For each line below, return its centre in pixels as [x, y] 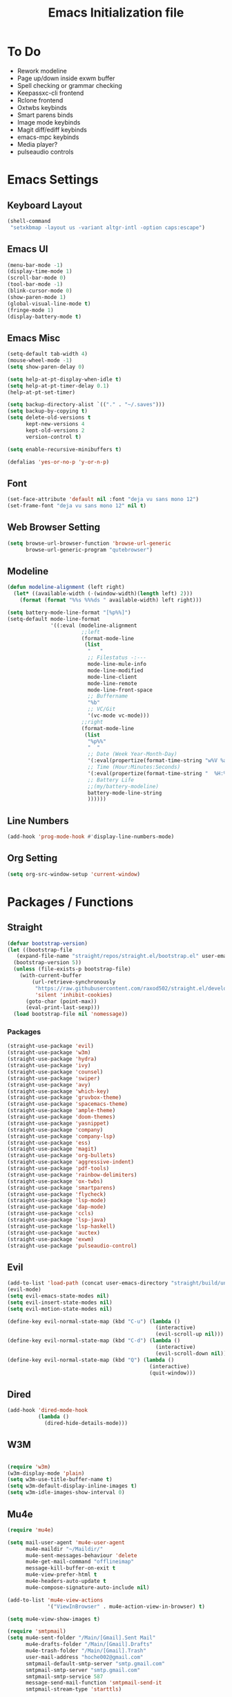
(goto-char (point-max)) [61, 1001]
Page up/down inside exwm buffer [66, 78]
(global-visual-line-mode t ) [49, 303]
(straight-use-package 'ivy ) [49, 1066]
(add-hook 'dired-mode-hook [48, 1410]
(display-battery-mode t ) [44, 316]
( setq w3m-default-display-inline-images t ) [72, 1486]
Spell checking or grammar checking [69, 85]
